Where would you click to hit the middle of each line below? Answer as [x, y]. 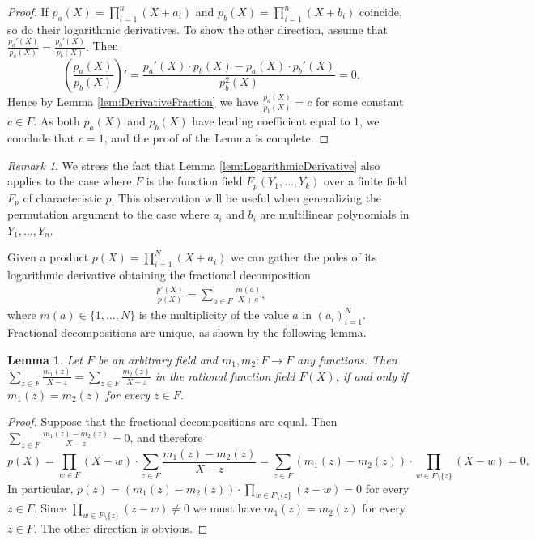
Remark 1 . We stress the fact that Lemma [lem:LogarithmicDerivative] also [194, 165]
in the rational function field [225, 375]
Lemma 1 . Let [45, 359]
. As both [57, 121]
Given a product [48, 257]
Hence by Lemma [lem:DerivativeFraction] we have [133, 102]
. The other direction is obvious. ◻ [121, 528]
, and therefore [166, 438]
